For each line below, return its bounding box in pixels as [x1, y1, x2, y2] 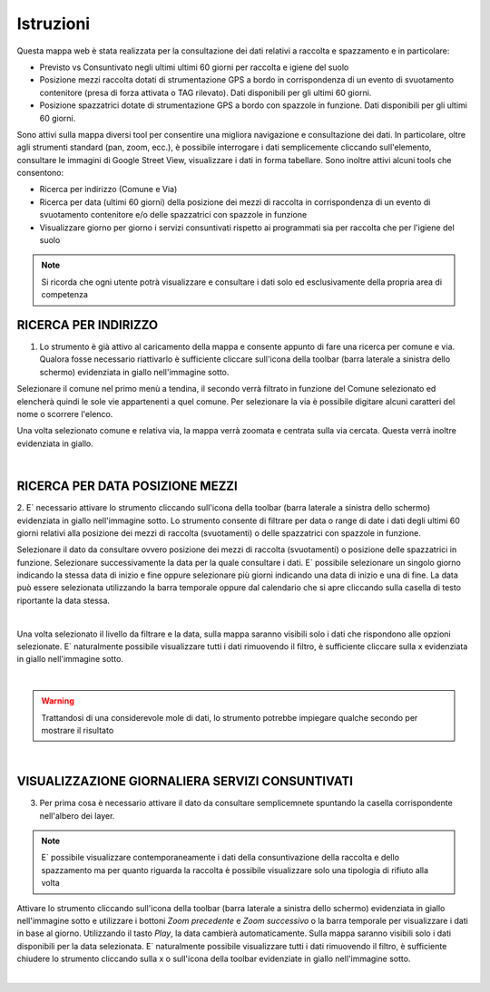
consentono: [16, 168, 64, 179]
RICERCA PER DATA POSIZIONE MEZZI [16, 479, 238, 494]
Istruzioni [16, 14, 91, 34]
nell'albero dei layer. [39, 810, 115, 821]
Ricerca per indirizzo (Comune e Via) [39, 184, 178, 195]
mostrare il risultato [41, 725, 114, 735]
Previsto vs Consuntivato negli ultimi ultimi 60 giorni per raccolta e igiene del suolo [39, 62, 349, 73]
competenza [41, 289, 88, 300]
